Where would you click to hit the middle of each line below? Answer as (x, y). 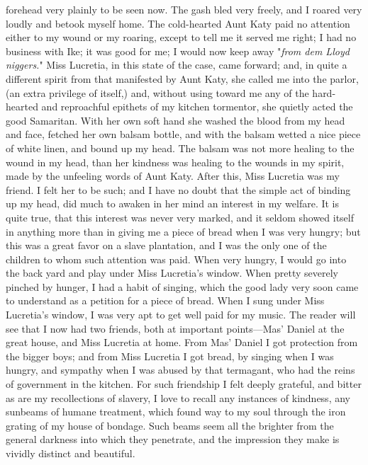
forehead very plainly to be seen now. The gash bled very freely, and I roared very (184, 9)
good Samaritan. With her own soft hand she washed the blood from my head (175, 120)
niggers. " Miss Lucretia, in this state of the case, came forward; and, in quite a (177, 65)
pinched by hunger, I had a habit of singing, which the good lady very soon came (182, 286)
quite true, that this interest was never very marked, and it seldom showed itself (180, 217)
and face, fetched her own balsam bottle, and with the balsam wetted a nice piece (183, 134)
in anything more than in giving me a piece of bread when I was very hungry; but (183, 231)
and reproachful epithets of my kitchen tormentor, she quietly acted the (197, 107)
